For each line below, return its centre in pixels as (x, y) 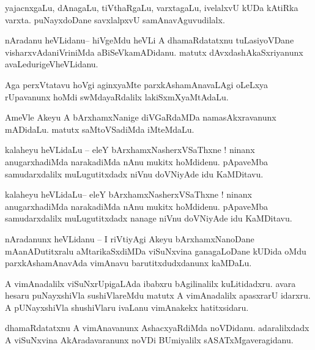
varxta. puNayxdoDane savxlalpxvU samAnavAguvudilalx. (115, 19)
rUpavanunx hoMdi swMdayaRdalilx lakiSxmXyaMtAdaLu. (117, 96)
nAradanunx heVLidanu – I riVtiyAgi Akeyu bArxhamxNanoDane (130, 238)
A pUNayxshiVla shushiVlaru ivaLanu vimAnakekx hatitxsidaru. (127, 307)
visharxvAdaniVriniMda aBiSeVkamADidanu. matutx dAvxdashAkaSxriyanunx (154, 52)
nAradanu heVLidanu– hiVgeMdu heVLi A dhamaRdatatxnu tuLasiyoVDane (150, 40)
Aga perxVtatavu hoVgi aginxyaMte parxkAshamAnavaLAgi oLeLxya (137, 84)
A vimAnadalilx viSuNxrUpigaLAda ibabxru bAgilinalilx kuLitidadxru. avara (150, 283)
